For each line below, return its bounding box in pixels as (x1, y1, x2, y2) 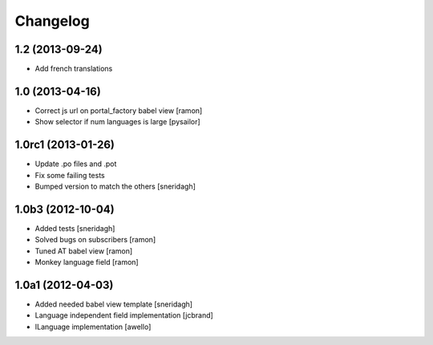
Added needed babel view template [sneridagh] (34, 299, 192, 309)
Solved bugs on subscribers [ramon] (34, 235, 156, 245)
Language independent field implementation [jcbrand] (34, 310, 214, 320)
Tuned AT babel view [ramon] (34, 246, 133, 256)
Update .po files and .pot (34, 159, 117, 168)
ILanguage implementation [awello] (34, 322, 152, 331)
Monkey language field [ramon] (34, 258, 140, 267)
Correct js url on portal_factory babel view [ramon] (34, 105, 203, 116)
